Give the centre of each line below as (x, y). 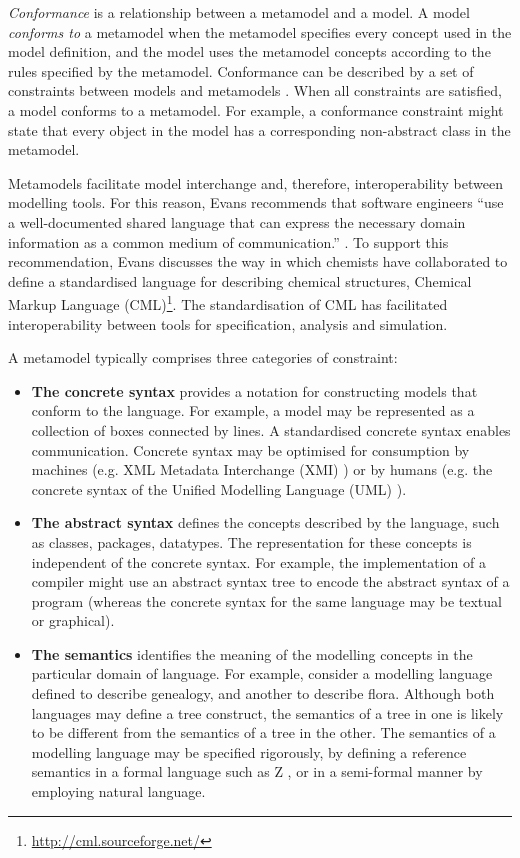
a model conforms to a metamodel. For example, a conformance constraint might (256, 109)
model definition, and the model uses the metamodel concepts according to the (249, 51)
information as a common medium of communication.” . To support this (228, 241)
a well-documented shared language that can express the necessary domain (237, 221)
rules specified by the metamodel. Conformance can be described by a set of (241, 70)
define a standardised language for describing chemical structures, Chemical (240, 280)
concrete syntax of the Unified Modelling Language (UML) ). (219, 488)
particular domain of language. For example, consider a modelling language (262, 673)
